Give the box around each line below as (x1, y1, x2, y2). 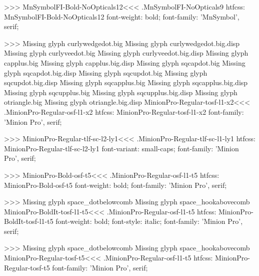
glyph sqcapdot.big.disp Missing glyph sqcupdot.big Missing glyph (4, 67, 207, 78)
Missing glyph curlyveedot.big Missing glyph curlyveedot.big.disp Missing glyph (4, 48, 248, 58)
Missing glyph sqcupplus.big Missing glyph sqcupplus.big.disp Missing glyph (4, 87, 237, 97)
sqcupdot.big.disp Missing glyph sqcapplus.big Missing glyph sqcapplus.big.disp (4, 77, 248, 88)
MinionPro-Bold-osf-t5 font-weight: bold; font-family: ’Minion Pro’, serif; (4, 179, 227, 190)
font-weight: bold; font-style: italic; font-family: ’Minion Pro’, (55, 216, 243, 226)
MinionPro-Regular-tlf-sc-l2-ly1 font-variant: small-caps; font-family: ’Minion (4, 143, 239, 153)
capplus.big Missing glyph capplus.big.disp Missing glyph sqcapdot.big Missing (4, 57, 245, 68)
